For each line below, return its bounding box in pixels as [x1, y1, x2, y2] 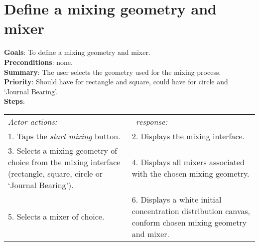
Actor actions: [8, 115, 57, 127]
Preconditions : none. [4, 56, 73, 67]
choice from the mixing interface [8, 156, 121, 168]
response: [136, 115, 168, 127]
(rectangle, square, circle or [8, 167, 103, 179]
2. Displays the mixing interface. [131, 130, 245, 142]
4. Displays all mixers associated [131, 156, 245, 168]
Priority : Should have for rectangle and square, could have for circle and [4, 76, 228, 87]
